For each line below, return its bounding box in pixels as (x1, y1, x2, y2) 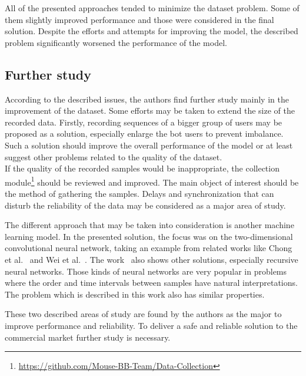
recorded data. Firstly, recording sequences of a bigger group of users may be (5, 116, 282, 128)
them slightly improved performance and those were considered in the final (5, 13, 274, 25)
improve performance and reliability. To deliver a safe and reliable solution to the (5, 319, 298, 331)
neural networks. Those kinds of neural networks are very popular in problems (5, 265, 287, 277)
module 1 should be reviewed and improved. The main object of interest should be (5, 174, 299, 188)
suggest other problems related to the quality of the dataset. (5, 150, 222, 163)
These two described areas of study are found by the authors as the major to (5, 308, 282, 320)
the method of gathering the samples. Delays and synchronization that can (5, 187, 274, 199)
